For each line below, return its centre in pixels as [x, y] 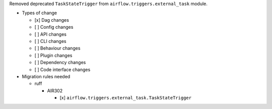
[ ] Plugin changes [53, 55]
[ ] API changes [50, 34]
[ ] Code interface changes [62, 69]
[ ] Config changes [54, 27]
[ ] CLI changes [50, 41]
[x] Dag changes [52, 20]
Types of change [40, 13]
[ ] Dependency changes [60, 63]
